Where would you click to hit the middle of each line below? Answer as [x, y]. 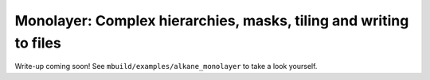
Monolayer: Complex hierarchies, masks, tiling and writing [212, 21]
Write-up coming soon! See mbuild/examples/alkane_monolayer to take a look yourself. [166, 67]
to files [38, 43]
